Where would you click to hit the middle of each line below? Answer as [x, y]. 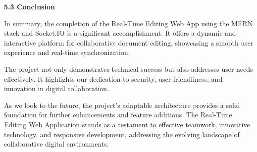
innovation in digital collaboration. [57, 88]
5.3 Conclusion [29, 6]
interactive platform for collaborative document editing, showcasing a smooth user [129, 42]
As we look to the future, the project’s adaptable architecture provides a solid [122, 105]
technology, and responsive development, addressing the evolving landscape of [122, 134]
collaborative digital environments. [56, 144]
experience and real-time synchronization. [67, 52]
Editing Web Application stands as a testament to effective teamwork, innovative [127, 124]
